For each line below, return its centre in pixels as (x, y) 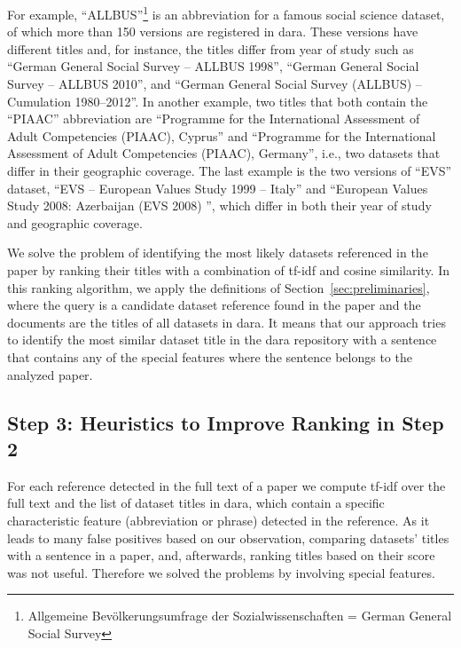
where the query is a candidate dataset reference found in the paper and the (214, 305)
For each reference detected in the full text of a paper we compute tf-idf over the (227, 485)
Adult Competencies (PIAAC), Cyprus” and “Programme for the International (222, 135)
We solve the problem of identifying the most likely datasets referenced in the (218, 253)
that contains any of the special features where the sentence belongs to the (210, 356)
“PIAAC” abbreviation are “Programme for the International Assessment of (214, 119)
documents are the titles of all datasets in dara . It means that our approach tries (227, 322)
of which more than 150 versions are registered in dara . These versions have (213, 32)
